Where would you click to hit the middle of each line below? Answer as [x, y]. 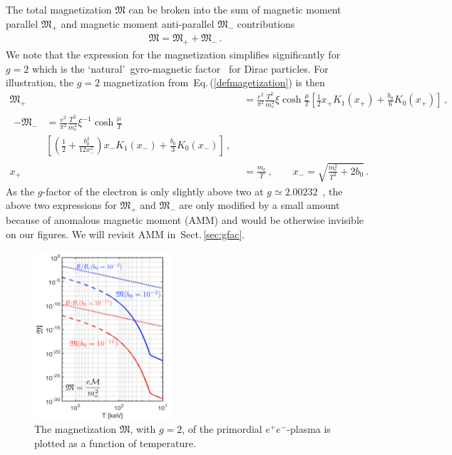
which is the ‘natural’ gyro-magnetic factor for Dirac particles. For [180, 68]
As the [20, 191]
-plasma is [309, 429]
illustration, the [40, 82]
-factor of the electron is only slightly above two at [153, 191]
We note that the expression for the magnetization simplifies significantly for [173, 55]
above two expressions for [61, 205]
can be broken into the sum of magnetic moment [235, 9]
